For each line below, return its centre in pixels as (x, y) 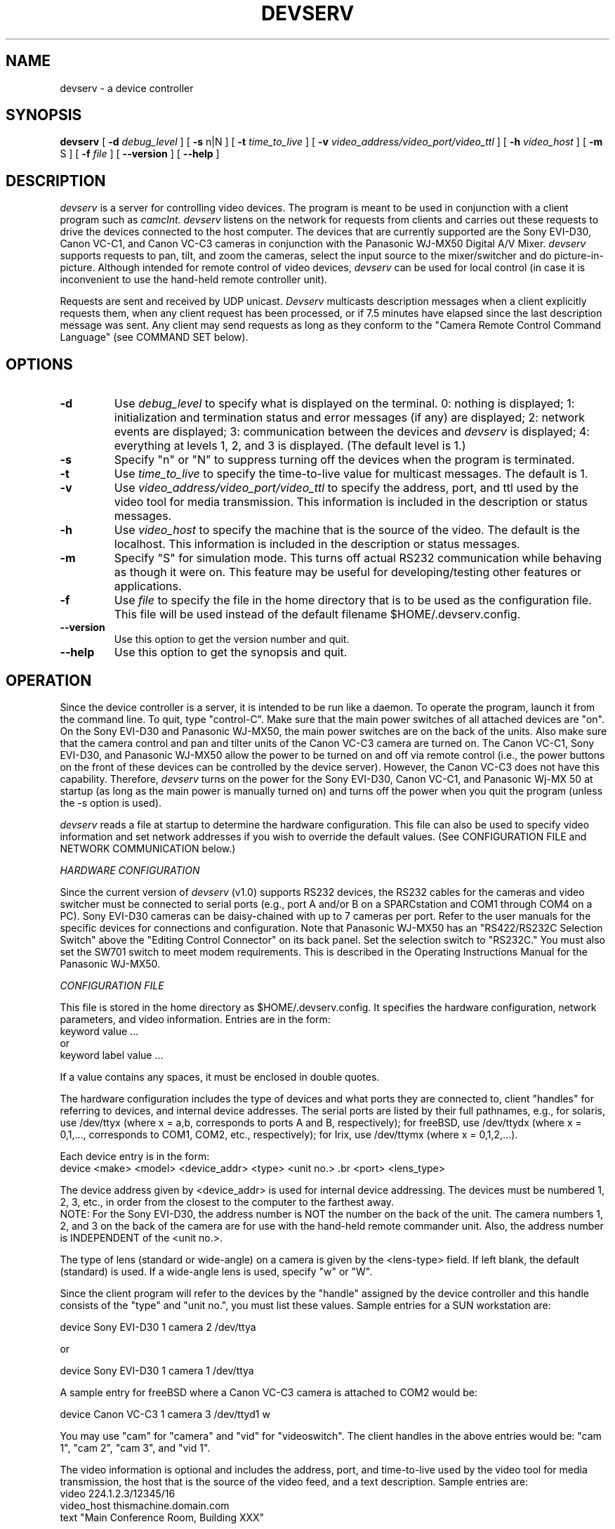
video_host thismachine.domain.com (145, 1505)
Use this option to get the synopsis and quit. (231, 652)
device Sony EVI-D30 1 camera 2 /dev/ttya (158, 1327)
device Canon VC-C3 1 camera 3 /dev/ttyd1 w (165, 1414)
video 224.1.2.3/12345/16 (118, 1493)
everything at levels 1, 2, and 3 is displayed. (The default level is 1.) (290, 446)
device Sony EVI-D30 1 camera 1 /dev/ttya (157, 1370)
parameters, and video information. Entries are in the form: (195, 1019)
